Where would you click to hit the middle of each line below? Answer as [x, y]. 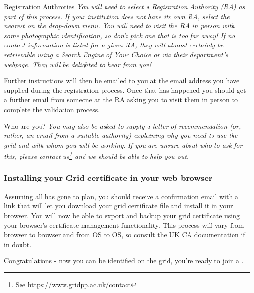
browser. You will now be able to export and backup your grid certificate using [122, 215]
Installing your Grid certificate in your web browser [108, 178]
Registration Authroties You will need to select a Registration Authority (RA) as [125, 6]
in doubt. [18, 244]
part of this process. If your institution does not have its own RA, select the [117, 16]
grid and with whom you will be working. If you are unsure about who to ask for [123, 145]
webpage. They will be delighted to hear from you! [78, 64]
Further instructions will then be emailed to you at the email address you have [122, 80]
